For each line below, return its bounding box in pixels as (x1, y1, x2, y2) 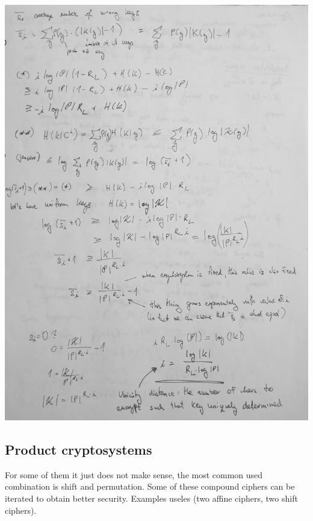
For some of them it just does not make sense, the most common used (5, 468, 263, 481)
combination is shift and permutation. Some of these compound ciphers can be (5, 480, 295, 493)
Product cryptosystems (5, 440, 152, 459)
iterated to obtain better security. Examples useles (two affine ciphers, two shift (5, 492, 298, 505)
